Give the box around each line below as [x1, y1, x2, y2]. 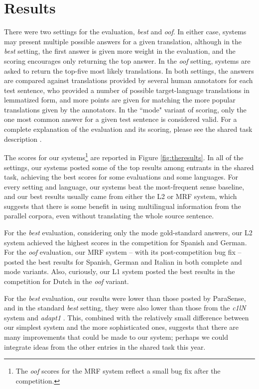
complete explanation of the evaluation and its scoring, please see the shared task [4, 124, 253, 134]
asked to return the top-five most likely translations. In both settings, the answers [4, 65, 254, 76]
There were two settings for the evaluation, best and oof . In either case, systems [4, 26, 247, 37]
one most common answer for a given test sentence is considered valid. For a [4, 114, 237, 124]
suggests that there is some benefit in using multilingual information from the [4, 200, 241, 211]
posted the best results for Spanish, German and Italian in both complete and [4, 256, 242, 267]
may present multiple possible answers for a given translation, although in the [4, 36, 242, 46]
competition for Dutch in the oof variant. [4, 276, 129, 287]
